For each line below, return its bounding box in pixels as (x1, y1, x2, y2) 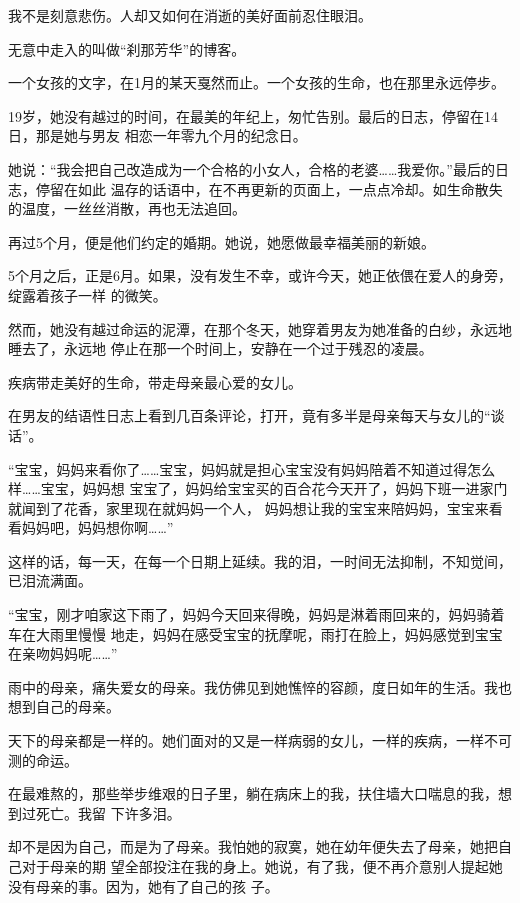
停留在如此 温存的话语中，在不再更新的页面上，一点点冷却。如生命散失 (35, 178, 503, 199)
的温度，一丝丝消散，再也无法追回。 (8, 198, 246, 219)
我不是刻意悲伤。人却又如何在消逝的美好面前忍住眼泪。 (8, 5, 372, 25)
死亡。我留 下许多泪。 (35, 802, 181, 823)
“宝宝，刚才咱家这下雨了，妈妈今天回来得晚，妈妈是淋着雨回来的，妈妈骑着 (8, 604, 505, 625)
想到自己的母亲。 (8, 696, 120, 717)
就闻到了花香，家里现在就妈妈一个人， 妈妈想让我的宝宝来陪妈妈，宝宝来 (8, 497, 489, 518)
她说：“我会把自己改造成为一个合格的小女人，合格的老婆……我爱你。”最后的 (8, 158, 495, 179)
